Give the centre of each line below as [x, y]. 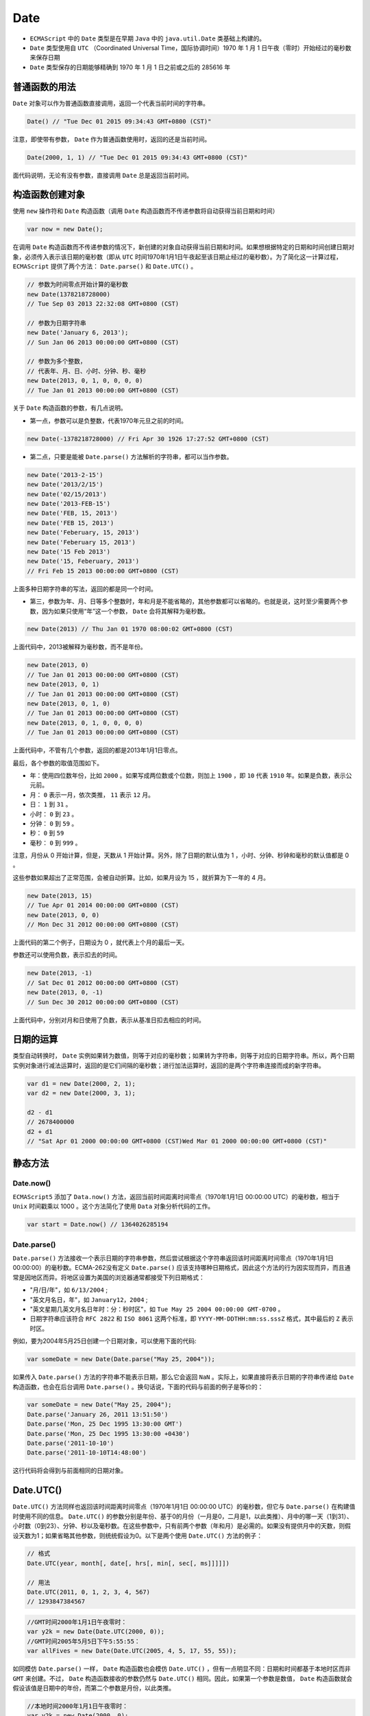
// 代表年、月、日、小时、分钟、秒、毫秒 [87, 371]
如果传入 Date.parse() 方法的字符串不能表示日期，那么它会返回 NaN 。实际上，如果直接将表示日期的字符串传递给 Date [183, 1377]
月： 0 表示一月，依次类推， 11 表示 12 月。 [92, 795]
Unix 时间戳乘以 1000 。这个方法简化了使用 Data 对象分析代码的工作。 [113, 1206]
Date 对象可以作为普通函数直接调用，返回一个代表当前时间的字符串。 [111, 103]
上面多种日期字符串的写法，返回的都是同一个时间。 [85, 589]
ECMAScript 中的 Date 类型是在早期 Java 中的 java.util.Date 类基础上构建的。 [148, 38]
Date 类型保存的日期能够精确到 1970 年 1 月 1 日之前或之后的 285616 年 [130, 67]
